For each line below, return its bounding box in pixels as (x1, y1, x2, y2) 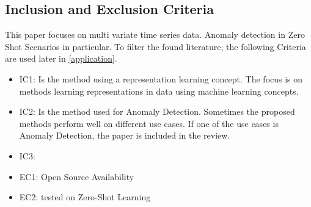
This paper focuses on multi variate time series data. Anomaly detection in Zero (5, 28, 305, 41)
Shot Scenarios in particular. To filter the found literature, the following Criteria (5, 40, 306, 53)
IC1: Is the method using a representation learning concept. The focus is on (19, 72, 303, 85)
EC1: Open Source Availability (19, 170, 134, 183)
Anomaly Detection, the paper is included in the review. (19, 129, 230, 142)
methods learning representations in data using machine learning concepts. (19, 84, 299, 97)
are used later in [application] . (5, 52, 117, 65)
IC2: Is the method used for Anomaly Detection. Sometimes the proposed (19, 105, 295, 118)
